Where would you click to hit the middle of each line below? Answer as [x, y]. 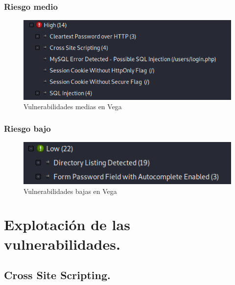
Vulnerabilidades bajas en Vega [70, 191]
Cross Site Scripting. [57, 275]
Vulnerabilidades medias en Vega [73, 107]
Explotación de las [67, 225]
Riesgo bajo [27, 128]
